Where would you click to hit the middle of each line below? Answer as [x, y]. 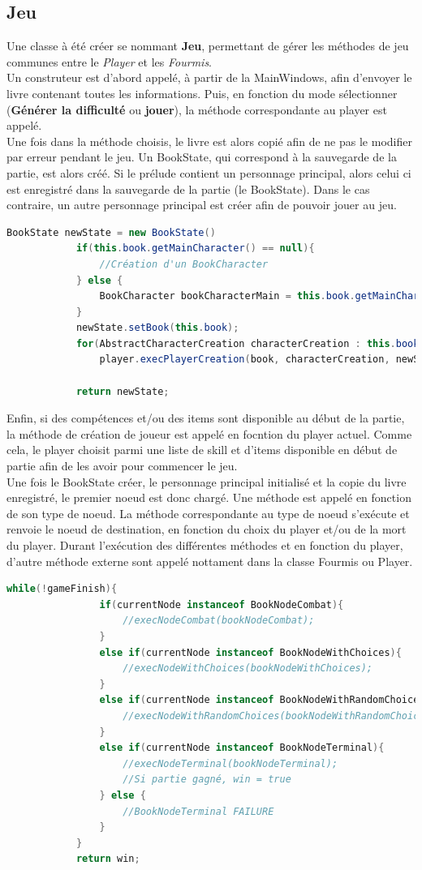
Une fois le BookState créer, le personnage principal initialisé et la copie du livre [207, 481]
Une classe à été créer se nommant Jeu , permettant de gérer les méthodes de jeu [208, 46]
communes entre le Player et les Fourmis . [110, 61]
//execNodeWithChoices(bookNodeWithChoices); [248, 669]
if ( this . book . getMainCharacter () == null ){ [195, 249]
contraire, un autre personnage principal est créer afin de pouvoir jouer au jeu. [202, 205]
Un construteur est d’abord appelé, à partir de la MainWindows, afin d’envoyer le [209, 77]
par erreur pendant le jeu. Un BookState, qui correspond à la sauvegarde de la [202, 157]
